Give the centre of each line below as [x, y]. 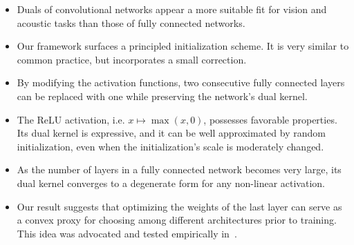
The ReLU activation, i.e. [71, 119]
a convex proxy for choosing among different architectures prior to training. [177, 220]
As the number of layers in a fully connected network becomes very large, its [179, 169]
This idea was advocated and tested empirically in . [127, 233]
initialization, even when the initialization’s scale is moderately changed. [170, 146]
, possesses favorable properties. [270, 119]
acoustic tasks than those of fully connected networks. [131, 22]
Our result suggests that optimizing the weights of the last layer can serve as [179, 206]
